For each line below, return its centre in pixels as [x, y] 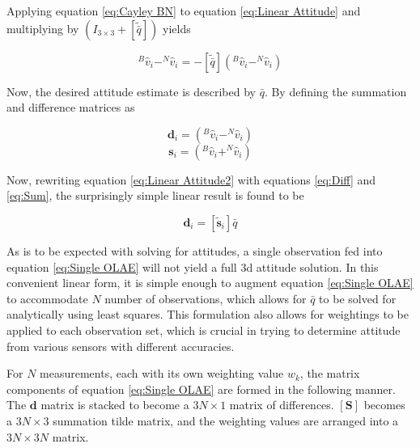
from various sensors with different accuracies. [121, 346]
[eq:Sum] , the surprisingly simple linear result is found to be [155, 195]
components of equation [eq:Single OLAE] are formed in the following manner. [201, 389]
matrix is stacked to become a [115, 405]
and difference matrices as [71, 107]
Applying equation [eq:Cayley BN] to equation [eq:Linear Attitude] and [184, 11]
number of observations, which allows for [206, 298]
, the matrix [330, 373]
